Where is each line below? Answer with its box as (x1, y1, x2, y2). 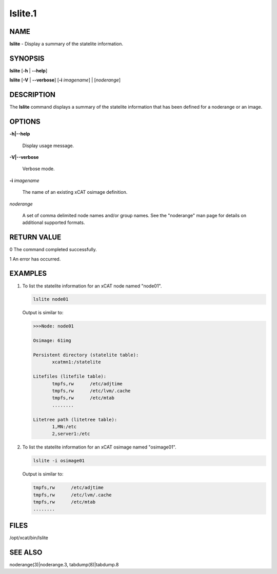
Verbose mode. (22, 166, 55, 172)
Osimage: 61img (33, 338, 71, 343)
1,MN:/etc (52, 423, 77, 429)
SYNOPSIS (9, 54, 45, 63)
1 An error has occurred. (9, 256, 61, 262)
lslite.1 (9, 8, 37, 19)
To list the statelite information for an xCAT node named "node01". (22, 282, 162, 289)
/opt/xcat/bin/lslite (9, 535, 49, 541)
